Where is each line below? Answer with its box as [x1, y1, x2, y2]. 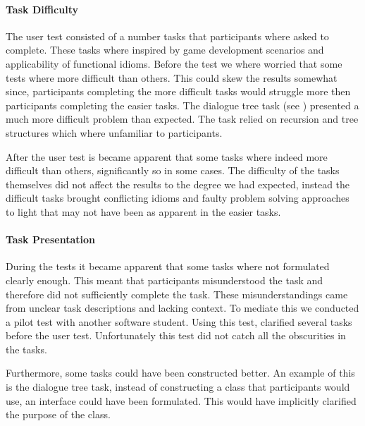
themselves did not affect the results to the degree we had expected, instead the [6, 176, 350, 191]
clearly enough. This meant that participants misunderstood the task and [6, 272, 323, 287]
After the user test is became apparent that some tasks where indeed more [6, 149, 328, 164]
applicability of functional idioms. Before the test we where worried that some [6, 56, 342, 71]
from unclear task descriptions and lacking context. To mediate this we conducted [6, 300, 359, 315]
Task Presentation [6, 232, 95, 247]
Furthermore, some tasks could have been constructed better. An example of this [6, 365, 355, 380]
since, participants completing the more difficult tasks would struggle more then [6, 84, 351, 99]
